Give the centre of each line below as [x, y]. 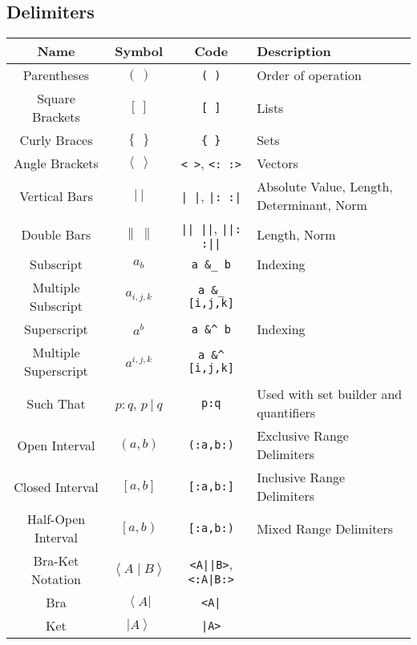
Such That [56, 403]
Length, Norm [296, 235]
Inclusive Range [301, 478]
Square [56, 99]
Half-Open [56, 519]
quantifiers [286, 413]
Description [294, 51]
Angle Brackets [56, 163]
